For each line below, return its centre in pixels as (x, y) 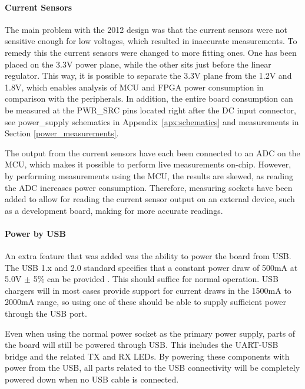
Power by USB (35, 233)
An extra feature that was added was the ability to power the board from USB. (148, 256)
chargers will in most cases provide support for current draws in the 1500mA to (148, 290)
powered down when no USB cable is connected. (92, 379)
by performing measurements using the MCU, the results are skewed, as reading (149, 175)
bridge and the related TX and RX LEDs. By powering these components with (147, 356)
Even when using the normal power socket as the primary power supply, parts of (150, 333)
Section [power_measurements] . (62, 133)
